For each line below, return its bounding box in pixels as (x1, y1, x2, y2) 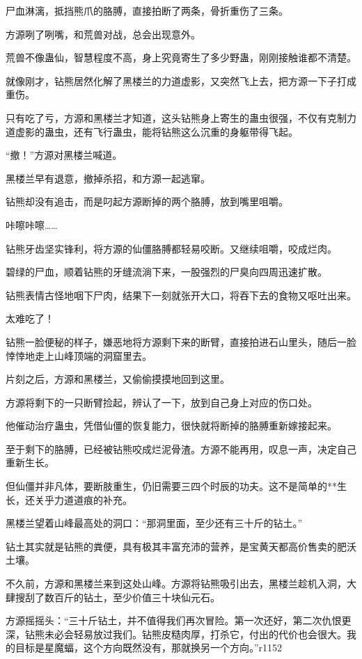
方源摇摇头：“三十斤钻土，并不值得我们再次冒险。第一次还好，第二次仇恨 (6, 613, 342, 628)
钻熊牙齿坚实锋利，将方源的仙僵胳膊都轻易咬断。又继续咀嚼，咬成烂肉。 (6, 241, 337, 255)
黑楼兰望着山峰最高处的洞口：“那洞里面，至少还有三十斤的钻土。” (6, 516, 303, 530)
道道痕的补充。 (63, 492, 132, 507)
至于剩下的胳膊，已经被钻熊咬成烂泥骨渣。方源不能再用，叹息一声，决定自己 (6, 441, 356, 456)
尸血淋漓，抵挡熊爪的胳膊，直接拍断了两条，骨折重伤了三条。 (6, 3, 288, 17)
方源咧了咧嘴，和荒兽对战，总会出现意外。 (6, 26, 200, 41)
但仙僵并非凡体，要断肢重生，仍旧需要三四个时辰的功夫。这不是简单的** (6, 479, 337, 493)
